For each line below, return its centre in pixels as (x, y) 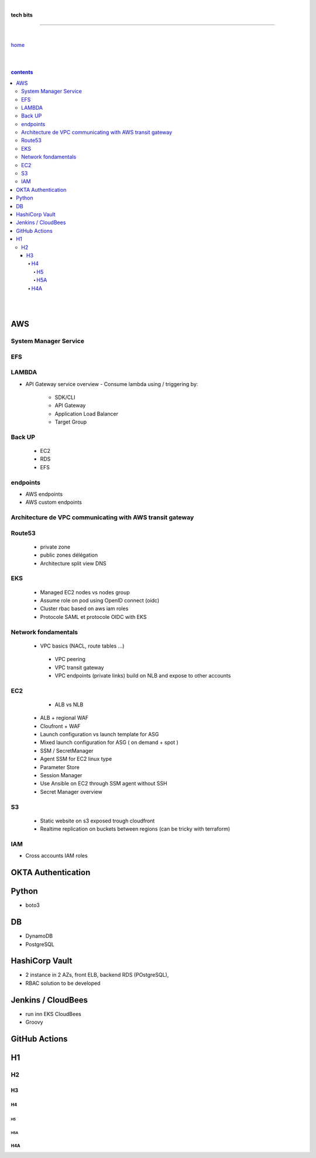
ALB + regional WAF (64, 718)
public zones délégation (69, 555)
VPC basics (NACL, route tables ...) (82, 646)
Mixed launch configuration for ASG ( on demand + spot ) (109, 743)
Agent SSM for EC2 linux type (76, 759)
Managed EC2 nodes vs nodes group (85, 592)
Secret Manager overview (71, 791)
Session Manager (61, 776)
